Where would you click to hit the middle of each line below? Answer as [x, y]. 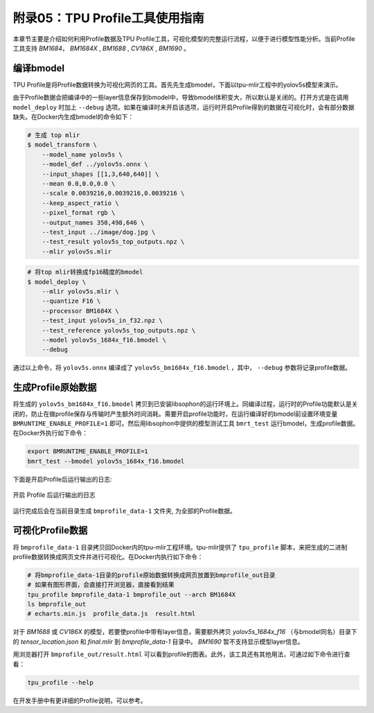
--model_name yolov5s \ [82, 155]
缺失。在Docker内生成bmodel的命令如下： [73, 117]
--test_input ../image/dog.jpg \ [99, 232]
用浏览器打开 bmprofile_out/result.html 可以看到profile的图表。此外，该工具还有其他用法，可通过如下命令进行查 [181, 654]
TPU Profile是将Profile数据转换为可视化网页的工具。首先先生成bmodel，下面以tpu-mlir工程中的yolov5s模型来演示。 [177, 85]
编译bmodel [39, 68]
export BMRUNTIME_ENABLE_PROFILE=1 [88, 451]
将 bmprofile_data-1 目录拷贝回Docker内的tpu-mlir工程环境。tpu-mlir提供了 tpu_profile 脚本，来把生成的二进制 [180, 547]
